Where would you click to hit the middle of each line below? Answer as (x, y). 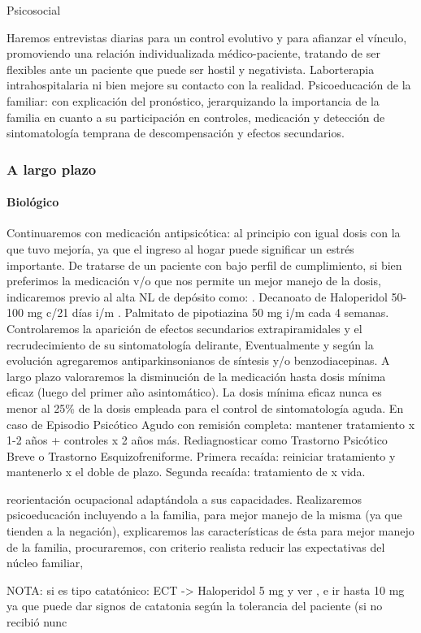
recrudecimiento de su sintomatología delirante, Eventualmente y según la (190, 344)
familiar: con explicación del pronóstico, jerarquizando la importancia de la (193, 100)
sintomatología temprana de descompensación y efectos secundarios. (176, 133)
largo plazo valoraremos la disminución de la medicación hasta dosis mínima (196, 376)
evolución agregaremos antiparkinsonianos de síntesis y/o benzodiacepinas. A (198, 360)
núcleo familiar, (45, 563)
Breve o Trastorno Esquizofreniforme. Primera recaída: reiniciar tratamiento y (201, 455)
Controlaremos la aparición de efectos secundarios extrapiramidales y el (184, 328)
